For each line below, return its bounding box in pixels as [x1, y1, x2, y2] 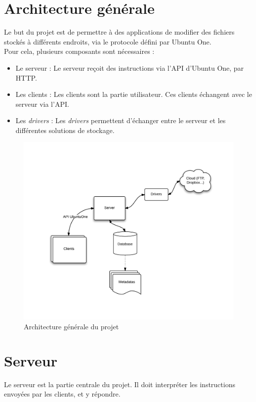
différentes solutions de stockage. [15, 125, 115, 135]
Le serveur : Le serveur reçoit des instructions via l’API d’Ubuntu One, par [15, 62, 244, 73]
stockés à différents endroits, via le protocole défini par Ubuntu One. [4, 36, 212, 46]
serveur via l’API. [15, 98, 69, 109]
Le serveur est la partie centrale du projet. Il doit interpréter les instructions [4, 379, 235, 389]
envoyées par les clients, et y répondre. [4, 389, 121, 399]
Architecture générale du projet [24, 321, 119, 332]
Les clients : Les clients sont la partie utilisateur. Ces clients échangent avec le [15, 89, 252, 99]
